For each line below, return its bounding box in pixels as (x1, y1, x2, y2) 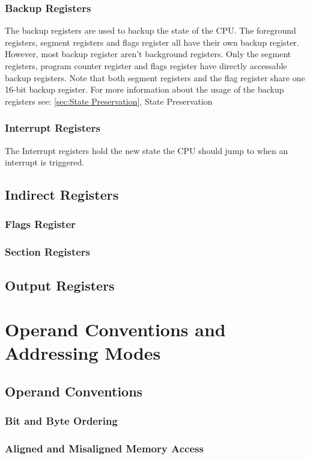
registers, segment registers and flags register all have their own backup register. (5, 35, 299, 48)
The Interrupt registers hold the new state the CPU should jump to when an (5, 144, 288, 156)
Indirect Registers (5, 185, 119, 204)
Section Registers (5, 244, 90, 259)
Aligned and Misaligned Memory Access (5, 441, 204, 456)
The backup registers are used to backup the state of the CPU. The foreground (5, 24, 296, 37)
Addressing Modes (5, 340, 161, 365)
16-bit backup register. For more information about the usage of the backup (5, 83, 284, 96)
